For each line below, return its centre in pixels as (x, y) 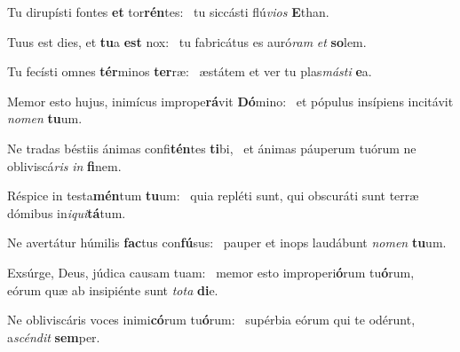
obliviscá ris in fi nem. (64, 165)
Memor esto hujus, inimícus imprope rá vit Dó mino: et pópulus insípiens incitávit (230, 101)
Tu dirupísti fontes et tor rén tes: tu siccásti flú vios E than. (168, 12)
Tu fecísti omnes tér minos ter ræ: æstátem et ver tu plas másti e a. (190, 71)
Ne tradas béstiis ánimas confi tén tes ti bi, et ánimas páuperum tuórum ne (212, 148)
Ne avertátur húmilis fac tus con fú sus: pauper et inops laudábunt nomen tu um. (227, 242)
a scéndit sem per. (54, 336)
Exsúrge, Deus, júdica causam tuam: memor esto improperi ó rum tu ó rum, (211, 272)
